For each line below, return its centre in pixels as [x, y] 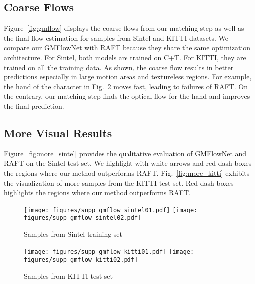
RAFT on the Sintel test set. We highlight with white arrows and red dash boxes [128, 163]
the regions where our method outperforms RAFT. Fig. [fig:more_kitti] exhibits [127, 173]
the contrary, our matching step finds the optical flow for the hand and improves [127, 96]
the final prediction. [34, 106]
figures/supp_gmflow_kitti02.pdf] [81, 260]
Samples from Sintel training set [73, 234]
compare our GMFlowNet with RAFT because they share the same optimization [127, 47]
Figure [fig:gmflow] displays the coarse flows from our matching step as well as [124, 28]
